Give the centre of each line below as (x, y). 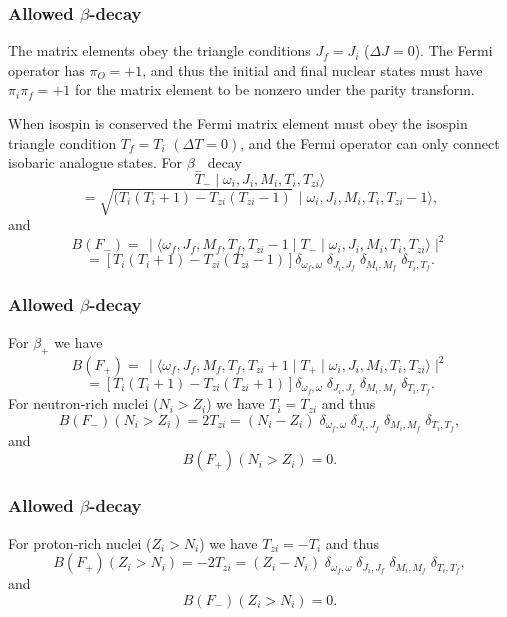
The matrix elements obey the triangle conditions (159, 50)
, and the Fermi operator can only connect (370, 142)
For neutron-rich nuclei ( (83, 403)
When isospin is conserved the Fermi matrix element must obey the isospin (238, 123)
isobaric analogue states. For (95, 162)
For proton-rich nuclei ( (80, 542)
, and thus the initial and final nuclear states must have (312, 69)
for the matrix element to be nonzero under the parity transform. (274, 89)
